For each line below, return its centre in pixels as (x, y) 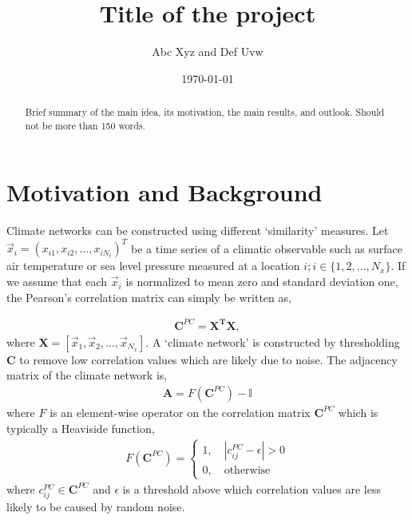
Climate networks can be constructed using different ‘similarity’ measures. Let (198, 230)
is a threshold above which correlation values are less (252, 488)
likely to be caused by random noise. (96, 506)
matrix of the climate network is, (87, 375)
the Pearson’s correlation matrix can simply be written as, (149, 297)
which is (358, 412)
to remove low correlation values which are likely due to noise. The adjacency (208, 359)
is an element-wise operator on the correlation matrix (180, 412)
